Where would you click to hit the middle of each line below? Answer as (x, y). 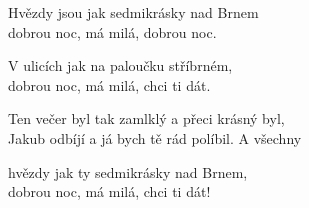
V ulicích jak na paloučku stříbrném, (120, 65)
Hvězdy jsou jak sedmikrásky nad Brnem (133, 12)
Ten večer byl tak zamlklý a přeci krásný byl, (146, 118)
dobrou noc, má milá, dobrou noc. (112, 31)
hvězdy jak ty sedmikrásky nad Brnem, (128, 171)
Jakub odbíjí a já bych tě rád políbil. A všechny (155, 137)
